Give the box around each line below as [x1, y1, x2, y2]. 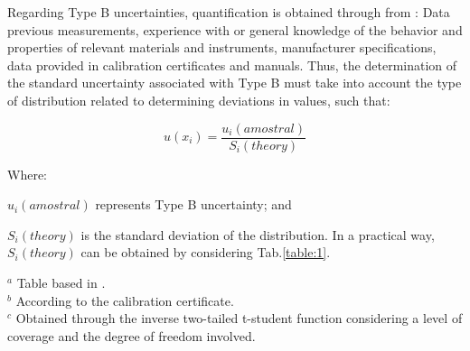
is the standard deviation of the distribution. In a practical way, [80, 225, 435, 244]
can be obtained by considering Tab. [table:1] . [80, 243, 331, 262]
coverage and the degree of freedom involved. [7, 326, 256, 345]
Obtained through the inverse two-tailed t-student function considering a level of [15, 309, 463, 328]
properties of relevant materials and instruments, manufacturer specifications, [7, 38, 437, 57]
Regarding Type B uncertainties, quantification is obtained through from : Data [7, 3, 450, 21]
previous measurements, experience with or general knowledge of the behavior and [7, 20, 463, 39]
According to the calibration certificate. [15, 291, 234, 309]
